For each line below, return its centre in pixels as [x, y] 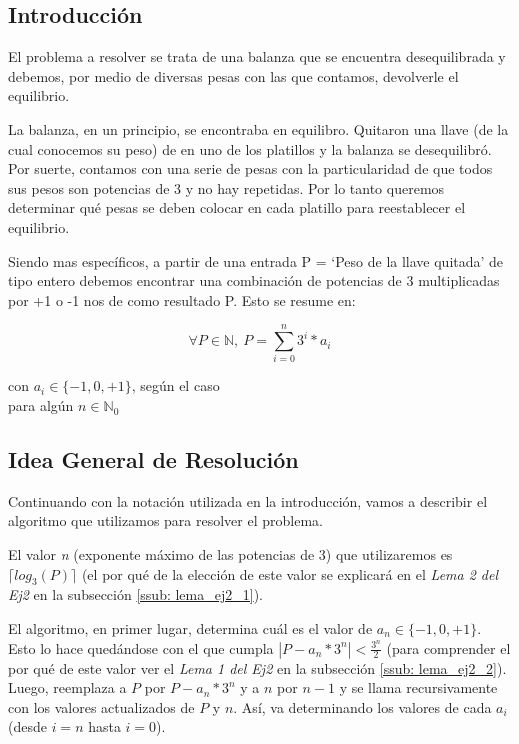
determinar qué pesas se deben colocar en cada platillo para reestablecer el [237, 207]
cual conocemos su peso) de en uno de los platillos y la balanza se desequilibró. [250, 148]
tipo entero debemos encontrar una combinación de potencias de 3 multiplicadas [254, 280]
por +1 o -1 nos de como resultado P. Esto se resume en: [182, 299]
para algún [41, 405]
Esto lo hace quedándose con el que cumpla [141, 647]
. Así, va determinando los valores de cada [362, 706]
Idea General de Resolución [153, 459]
